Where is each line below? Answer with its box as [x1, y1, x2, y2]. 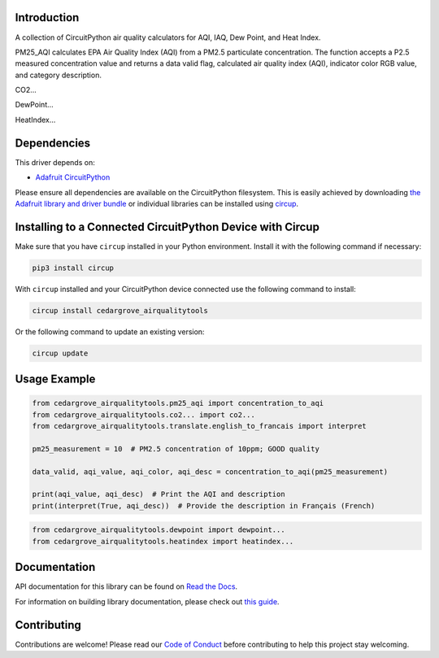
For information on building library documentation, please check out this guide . [15, 596, 280, 606]
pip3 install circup [32, 263, 114, 272]
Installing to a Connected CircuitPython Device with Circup [15, 220, 320, 233]
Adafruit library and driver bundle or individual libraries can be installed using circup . [15, 198, 299, 208]
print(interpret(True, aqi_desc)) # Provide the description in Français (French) [32, 501, 376, 510]
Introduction [15, 11, 80, 24]
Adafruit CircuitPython [35, 172, 111, 182]
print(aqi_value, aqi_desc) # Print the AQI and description [32, 490, 285, 499]
